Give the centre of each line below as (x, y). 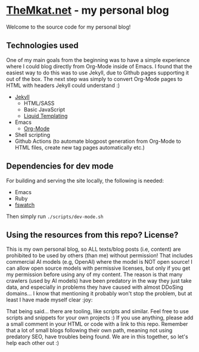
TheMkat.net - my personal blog (88, 10)
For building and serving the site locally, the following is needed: (85, 180)
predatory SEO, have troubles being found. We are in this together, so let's (97, 337)
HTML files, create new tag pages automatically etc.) (80, 147)
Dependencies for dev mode (60, 166)
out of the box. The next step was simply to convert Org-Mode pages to (94, 79)
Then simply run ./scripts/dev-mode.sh (55, 216)
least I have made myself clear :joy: (49, 300)
